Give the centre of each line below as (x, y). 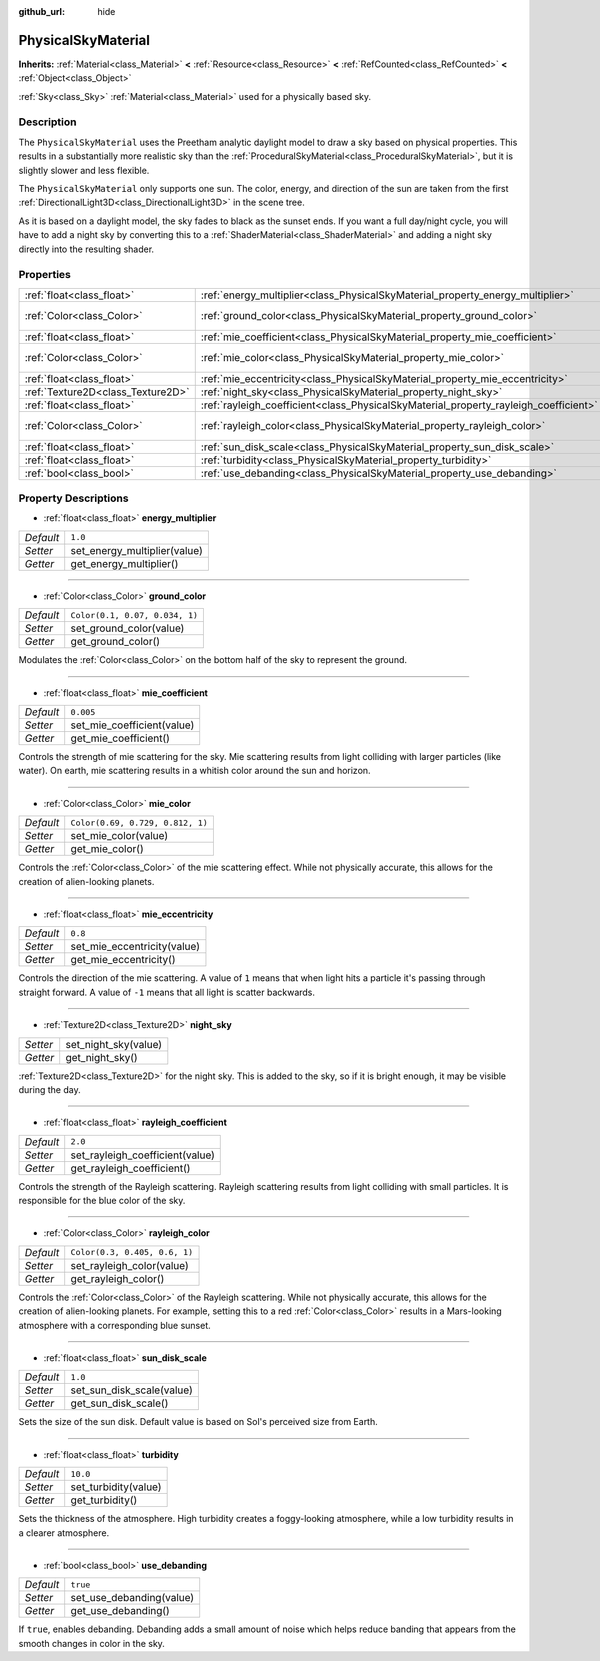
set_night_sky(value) (114, 1044)
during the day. (49, 1089)
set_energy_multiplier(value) (137, 550)
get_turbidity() (104, 1500)
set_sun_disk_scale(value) (132, 1390)
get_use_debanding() (120, 1611)
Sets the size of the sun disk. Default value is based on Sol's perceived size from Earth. (198, 1422)
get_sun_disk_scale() (119, 1403)
